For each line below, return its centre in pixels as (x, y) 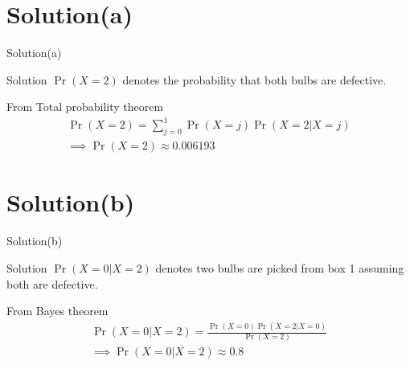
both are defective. (52, 283)
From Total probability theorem (85, 107)
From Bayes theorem (57, 311)
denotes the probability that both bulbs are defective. (254, 79)
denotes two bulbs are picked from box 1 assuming (280, 267)
